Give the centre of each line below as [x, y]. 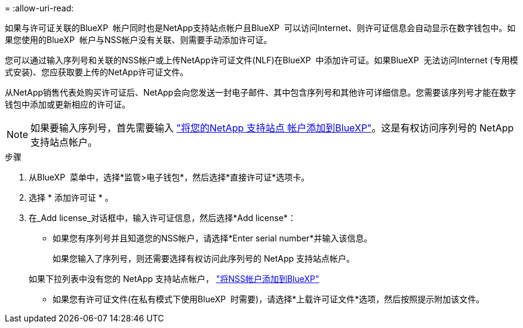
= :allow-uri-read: [39, 8]
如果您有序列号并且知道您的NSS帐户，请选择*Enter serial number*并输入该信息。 [213, 238]
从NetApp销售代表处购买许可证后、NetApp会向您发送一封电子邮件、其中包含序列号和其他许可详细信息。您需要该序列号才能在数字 [261, 92]
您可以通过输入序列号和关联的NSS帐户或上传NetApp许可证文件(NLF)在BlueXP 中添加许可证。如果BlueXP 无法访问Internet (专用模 [261, 60]
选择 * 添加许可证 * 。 [71, 197]
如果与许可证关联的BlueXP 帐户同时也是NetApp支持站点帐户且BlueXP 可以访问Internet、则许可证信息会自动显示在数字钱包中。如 [260, 28]
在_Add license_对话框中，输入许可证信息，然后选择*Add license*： [162, 218]
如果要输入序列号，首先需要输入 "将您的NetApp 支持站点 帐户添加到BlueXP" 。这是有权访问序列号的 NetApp [272, 128]
